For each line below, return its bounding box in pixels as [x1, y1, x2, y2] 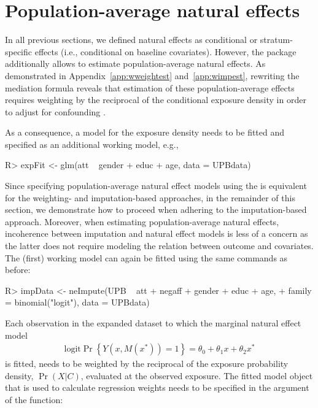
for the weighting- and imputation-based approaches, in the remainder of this [5, 191, 295, 204]
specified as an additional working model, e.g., [5, 137, 179, 150]
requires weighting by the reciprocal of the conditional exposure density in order [5, 93, 306, 106]
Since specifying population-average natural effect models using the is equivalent [5, 179, 307, 192]
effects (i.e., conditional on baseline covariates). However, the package [34, 45, 297, 58]
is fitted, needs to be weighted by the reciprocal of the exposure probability [5, 357, 289, 370]
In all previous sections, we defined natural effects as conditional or [5, 33, 258, 46]
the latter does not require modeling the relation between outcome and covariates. [5, 239, 314, 252]
